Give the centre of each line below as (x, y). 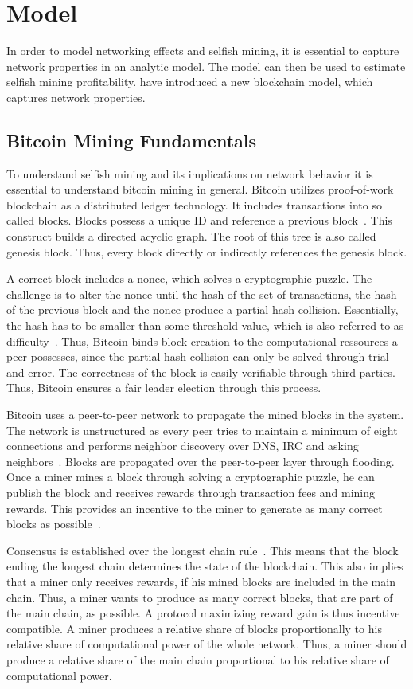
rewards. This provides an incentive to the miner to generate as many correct (195, 508)
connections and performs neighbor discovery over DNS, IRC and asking (183, 446)
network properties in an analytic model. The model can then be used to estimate (206, 66)
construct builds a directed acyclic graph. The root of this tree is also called (191, 236)
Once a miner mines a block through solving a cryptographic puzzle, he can (191, 477)
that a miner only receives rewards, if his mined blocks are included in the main (201, 581)
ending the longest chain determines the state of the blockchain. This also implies (205, 566)
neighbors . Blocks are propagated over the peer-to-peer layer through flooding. (201, 461)
